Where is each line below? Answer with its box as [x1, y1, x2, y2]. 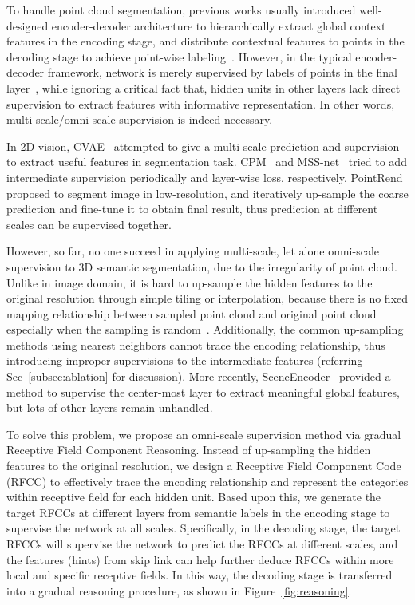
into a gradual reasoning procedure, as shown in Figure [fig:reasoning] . [6, 582, 352, 599]
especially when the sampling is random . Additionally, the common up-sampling [6, 321, 404, 338]
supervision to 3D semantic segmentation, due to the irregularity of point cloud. [6, 258, 397, 275]
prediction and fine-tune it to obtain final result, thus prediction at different [6, 200, 378, 217]
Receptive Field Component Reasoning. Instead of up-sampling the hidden [6, 441, 371, 458]
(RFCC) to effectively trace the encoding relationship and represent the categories [6, 473, 409, 489]
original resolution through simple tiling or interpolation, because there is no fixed [6, 290, 409, 306]
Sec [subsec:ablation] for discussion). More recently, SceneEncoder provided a [6, 368, 391, 385]
